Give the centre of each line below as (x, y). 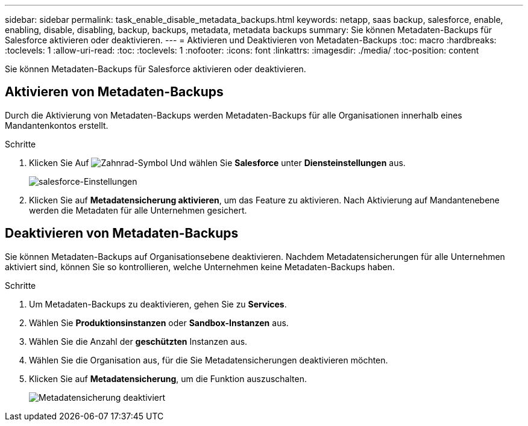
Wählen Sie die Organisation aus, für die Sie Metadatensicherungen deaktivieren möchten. (209, 360)
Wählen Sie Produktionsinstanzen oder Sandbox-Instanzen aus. (159, 323)
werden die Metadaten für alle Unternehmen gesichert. (138, 210)
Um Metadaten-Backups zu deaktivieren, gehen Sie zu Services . (158, 304)
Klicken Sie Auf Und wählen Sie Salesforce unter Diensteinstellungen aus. (217, 162)
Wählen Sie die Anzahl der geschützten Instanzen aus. (138, 341)
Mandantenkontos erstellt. (57, 125)
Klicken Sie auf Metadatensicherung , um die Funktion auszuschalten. (168, 378)
